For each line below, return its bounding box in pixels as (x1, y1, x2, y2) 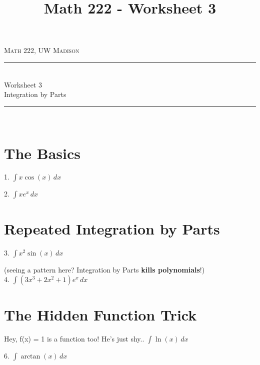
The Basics (4, 142, 80, 163)
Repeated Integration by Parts (4, 218, 220, 238)
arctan (20, 353, 40, 360)
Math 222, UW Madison (4, 45, 79, 55)
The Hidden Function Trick (4, 304, 197, 325)
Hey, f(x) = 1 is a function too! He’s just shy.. (4, 333, 144, 344)
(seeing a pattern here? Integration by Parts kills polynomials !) (4, 264, 205, 274)
